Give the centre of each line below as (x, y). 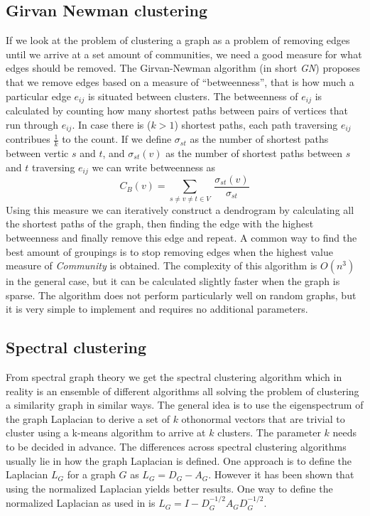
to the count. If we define (117, 139)
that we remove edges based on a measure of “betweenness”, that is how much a (180, 81)
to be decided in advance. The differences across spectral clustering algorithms (176, 447)
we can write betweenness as (154, 167)
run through (32, 124)
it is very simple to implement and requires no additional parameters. (157, 309)
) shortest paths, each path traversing (256, 124)
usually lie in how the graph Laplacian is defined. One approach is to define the (179, 460)
